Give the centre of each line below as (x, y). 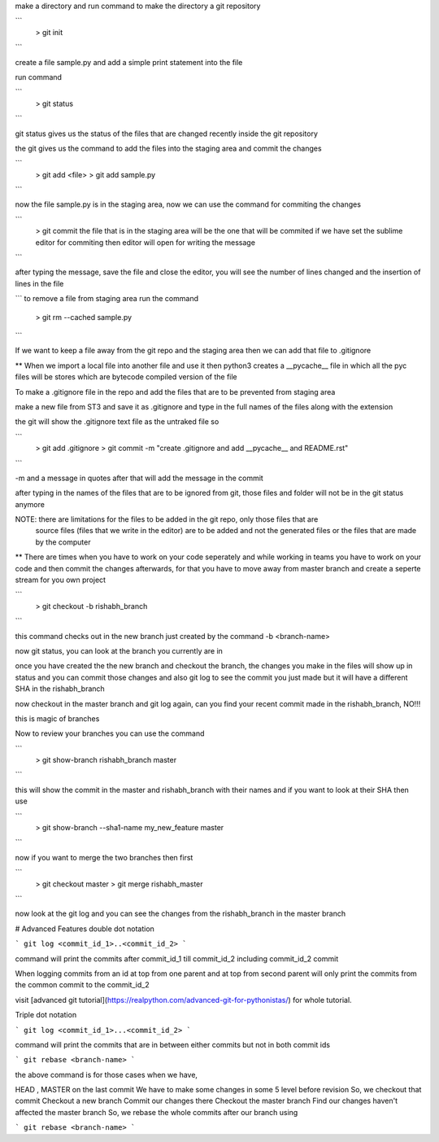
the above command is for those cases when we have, (106, 1074)
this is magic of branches (57, 718)
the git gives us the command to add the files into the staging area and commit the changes (168, 148)
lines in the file (39, 283)
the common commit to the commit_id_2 (82, 985)
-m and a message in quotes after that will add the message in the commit (139, 478)
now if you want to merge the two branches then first (104, 857)
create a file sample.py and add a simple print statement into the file (129, 62)
